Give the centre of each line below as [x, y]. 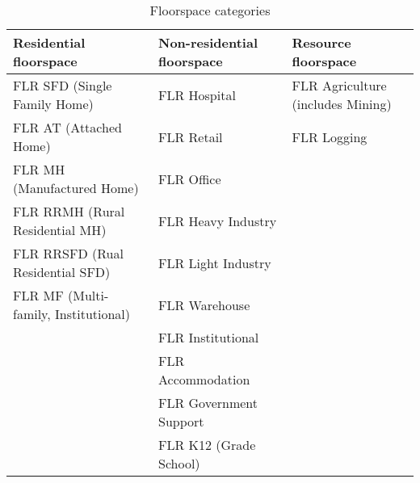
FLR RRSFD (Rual [68, 253]
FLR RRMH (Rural [69, 211]
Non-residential [208, 42]
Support [181, 421]
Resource [321, 42]
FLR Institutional [208, 337]
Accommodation [204, 379]
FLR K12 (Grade [207, 445]
